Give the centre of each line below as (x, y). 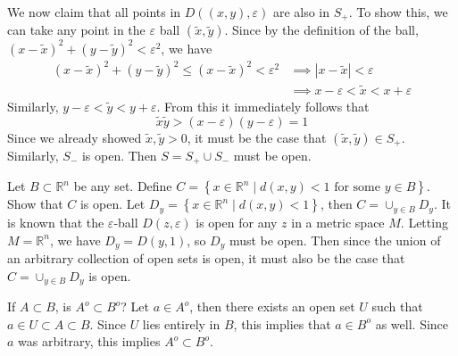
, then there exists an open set (272, 306)
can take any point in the (76, 30)
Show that (35, 204)
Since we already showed (75, 137)
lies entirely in (181, 323)
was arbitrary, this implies (89, 341)
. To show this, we (398, 12)
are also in (301, 12)
